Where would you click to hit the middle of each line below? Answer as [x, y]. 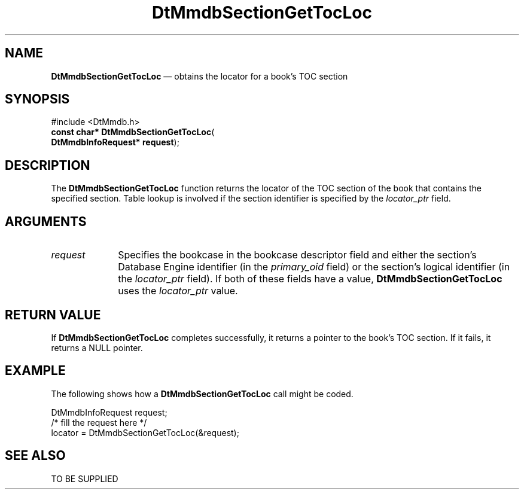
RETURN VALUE [53, 315]
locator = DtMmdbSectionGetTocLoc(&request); [145, 432]
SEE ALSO [35, 456]
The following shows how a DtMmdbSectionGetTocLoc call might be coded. [202, 394]
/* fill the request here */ [99, 422]
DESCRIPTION [48, 165]
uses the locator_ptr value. [178, 291]
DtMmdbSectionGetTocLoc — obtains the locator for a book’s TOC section [199, 76]
